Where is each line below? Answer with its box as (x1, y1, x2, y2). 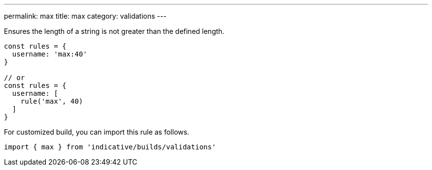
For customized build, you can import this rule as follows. (4, 128, 189, 136)
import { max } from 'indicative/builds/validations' (4, 143, 216, 151)
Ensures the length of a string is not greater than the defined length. (4, 27, 224, 35)
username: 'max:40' (12, 50, 87, 58)
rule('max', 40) (20, 97, 83, 105)
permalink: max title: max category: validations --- (4, 12, 167, 20)
